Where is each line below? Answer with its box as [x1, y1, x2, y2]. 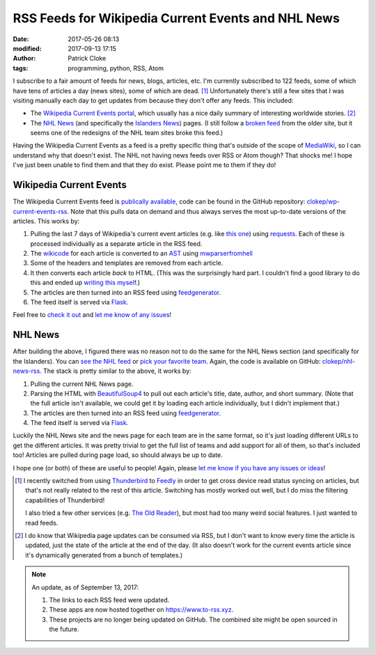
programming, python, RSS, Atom [68, 63, 164, 72]
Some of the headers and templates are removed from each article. [30, 259, 224, 268]
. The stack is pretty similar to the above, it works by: [39, 367, 191, 376]
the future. [49, 625, 79, 633]
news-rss [13, 367, 40, 376]
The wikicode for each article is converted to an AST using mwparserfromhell [30, 249, 253, 258]
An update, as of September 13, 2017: [31, 583, 139, 592]
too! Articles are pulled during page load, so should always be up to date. [13, 451, 223, 459]
